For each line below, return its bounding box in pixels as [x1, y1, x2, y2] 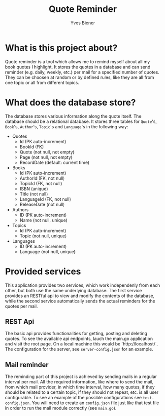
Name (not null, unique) [19, 217, 67, 223]
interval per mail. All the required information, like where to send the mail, [5, 379, 154, 385]
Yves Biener [70, 20, 95, 26]
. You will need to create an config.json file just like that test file [29, 400, 159, 406]
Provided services [5, 265, 81, 277]
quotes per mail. [5, 303, 38, 309]
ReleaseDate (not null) [19, 201, 65, 207]
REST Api [5, 317, 34, 326]
